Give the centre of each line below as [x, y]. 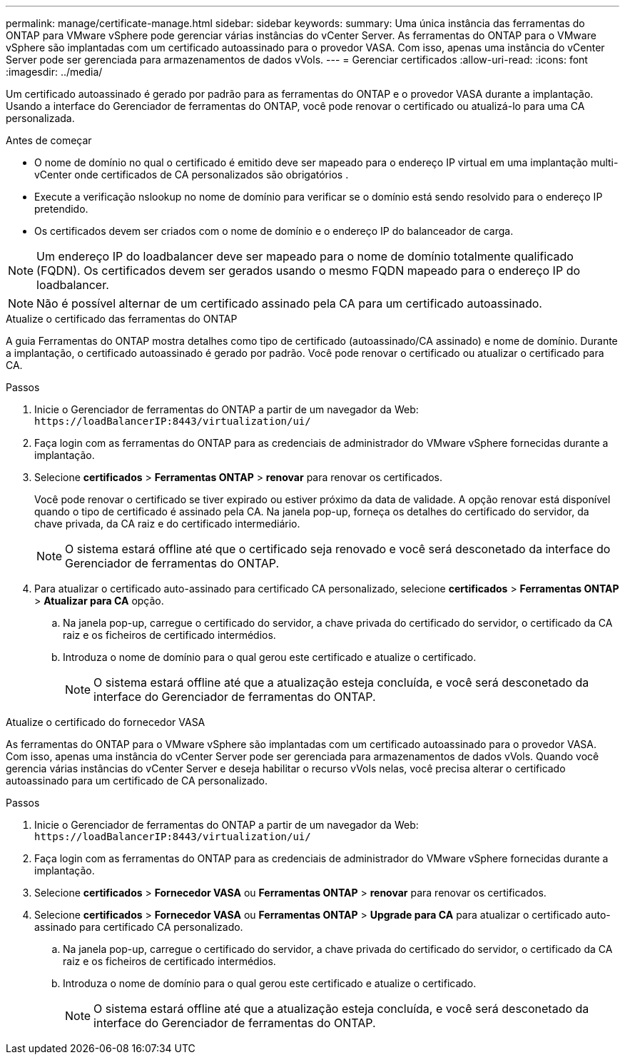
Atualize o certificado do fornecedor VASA [106, 722]
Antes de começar [49, 140]
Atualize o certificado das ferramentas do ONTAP [122, 319]
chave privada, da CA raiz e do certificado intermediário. [167, 524]
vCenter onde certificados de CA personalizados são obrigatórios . [192, 175]
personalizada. [40, 118]
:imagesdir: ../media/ [54, 72]
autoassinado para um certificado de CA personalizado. [137, 781]
